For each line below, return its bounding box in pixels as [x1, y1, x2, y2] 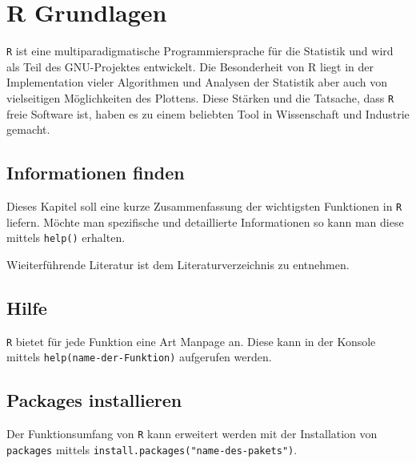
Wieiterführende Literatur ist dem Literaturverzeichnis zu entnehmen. [6, 256, 350, 272]
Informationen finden [6, 160, 185, 185]
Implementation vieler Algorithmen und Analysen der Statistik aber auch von [6, 74, 387, 91]
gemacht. [6, 121, 50, 138]
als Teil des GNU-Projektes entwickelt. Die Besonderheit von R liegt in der [6, 58, 374, 74]
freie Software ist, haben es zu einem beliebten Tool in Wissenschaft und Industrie [6, 105, 410, 122]
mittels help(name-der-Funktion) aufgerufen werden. [6, 348, 272, 365]
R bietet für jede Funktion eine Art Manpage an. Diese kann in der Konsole [6, 332, 376, 349]
